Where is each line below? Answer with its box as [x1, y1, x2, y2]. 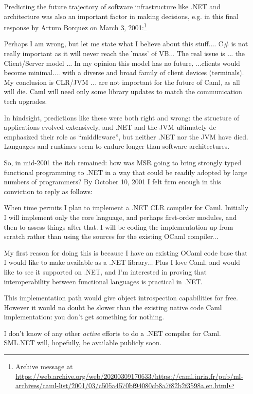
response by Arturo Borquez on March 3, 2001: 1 [4, 21, 147, 32]
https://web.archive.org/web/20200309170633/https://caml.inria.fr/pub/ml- [15, 371, 243, 381]
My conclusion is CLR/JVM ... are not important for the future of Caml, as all [4, 77, 240, 87]
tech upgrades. [4, 96, 47, 106]
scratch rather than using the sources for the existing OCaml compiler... [4, 231, 219, 241]
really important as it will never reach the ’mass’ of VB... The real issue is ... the [4, 48, 245, 59]
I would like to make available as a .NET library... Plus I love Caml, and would [4, 257, 240, 267]
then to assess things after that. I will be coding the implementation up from [4, 221, 234, 232]
